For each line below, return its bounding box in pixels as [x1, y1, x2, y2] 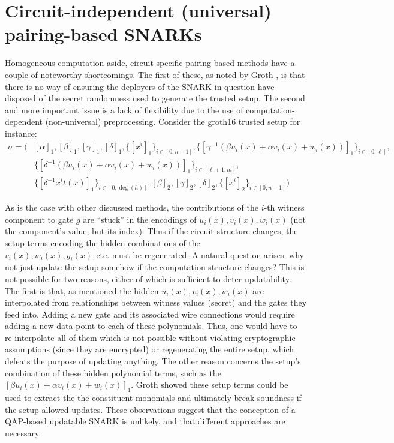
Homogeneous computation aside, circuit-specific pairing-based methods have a [5, 56, 295, 69]
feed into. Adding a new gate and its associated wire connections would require [5, 307, 295, 320]
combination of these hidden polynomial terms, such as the [5, 366, 221, 379]
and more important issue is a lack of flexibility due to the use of [5, 103, 243, 116]
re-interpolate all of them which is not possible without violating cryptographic [5, 331, 296, 343]
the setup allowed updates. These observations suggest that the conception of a [5, 403, 296, 415]
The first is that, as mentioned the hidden [5, 284, 159, 297]
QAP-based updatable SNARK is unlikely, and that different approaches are [5, 415, 285, 427]
